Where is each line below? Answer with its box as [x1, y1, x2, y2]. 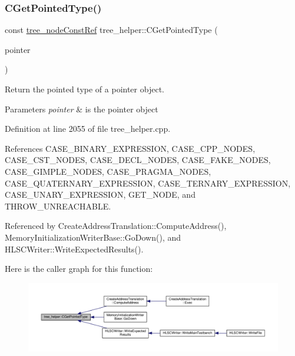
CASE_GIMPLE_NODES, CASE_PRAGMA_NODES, [5, 165, 211, 177]
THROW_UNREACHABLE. [5, 199, 111, 212]
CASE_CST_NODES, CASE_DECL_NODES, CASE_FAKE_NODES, [5, 154, 271, 166]
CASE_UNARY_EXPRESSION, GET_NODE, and [5, 188, 195, 201]
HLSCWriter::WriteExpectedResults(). [5, 242, 144, 255]
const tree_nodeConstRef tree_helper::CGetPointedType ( [5, 24, 218, 36]
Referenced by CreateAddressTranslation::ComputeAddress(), [5, 219, 227, 232]
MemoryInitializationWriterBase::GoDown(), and [5, 231, 181, 243]
